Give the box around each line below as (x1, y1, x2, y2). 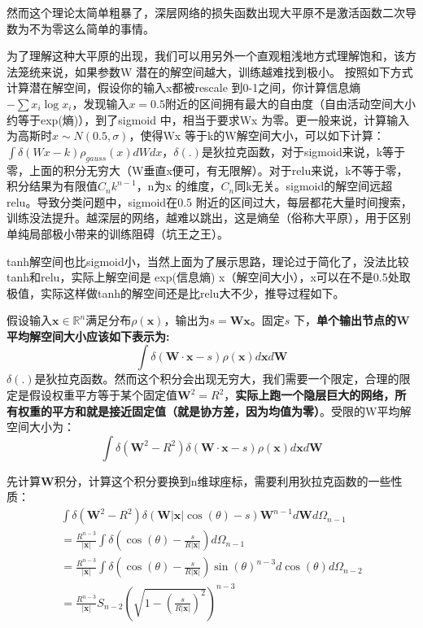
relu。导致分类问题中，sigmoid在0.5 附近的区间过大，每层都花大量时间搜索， (7, 193, 412, 210)
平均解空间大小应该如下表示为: (7, 327, 170, 344)
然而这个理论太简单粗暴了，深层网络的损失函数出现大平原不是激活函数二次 (7, 4, 405, 20)
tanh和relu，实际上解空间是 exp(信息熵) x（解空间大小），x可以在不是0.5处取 (7, 268, 411, 286)
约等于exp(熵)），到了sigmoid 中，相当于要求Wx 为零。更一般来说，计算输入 (7, 111, 410, 128)
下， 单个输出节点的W (294, 312, 410, 329)
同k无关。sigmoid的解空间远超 (234, 177, 393, 194)
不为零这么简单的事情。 (28, 20, 155, 37)
